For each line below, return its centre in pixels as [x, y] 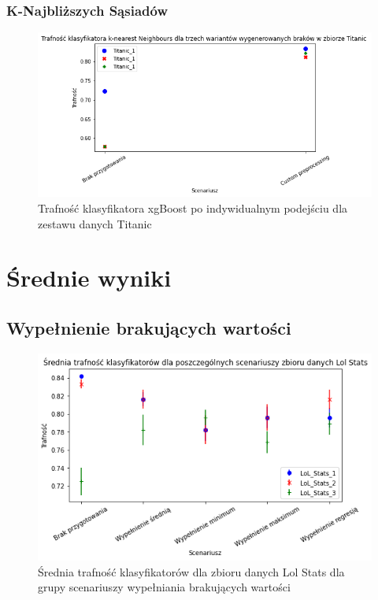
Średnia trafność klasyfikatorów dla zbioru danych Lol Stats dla [191, 571]
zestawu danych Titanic [95, 223]
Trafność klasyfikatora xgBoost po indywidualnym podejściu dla [193, 207]
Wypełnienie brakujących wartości [149, 327]
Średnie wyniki [89, 278]
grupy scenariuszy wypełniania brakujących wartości [164, 587]
